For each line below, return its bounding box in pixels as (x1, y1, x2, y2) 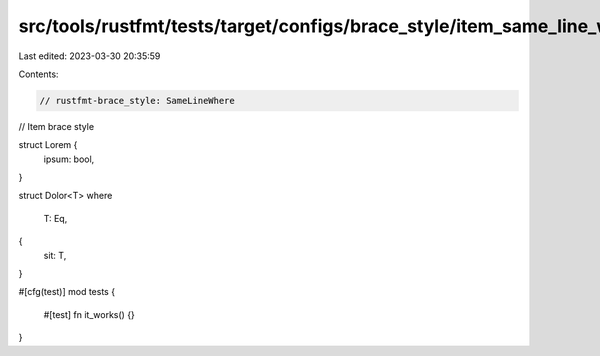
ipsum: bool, (43, 153, 95, 165)
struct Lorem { (18, 139, 78, 151)
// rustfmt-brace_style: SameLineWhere (39, 95, 235, 106)
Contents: (18, 68, 59, 80)
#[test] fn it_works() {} (43, 308, 135, 320)
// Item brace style (18, 120, 95, 132)
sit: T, (43, 249, 67, 261)
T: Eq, (43, 212, 68, 224)
